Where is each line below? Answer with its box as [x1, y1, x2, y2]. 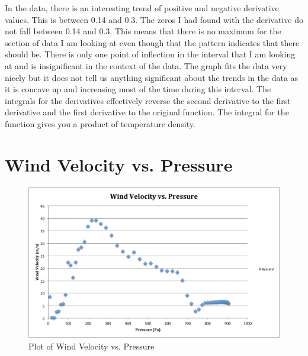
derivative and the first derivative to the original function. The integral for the [5, 106, 289, 118]
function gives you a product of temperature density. [5, 117, 195, 130]
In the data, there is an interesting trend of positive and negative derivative [5, 2, 279, 14]
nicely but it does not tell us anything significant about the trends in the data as [5, 71, 299, 83]
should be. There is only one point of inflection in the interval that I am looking [5, 48, 296, 60]
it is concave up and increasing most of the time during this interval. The [5, 83, 271, 95]
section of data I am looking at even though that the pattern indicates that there [5, 36, 300, 48]
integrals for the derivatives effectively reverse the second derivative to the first [5, 94, 291, 106]
